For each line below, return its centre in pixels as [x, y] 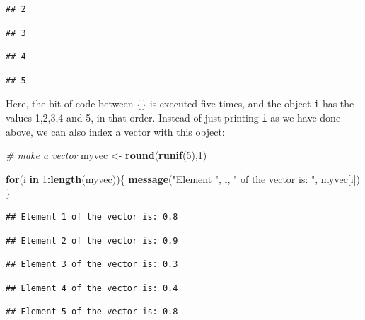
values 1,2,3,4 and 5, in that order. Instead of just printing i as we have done [173, 118]
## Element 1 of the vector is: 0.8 [92, 217]
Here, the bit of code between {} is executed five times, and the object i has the [180, 103]
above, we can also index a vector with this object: [115, 131]
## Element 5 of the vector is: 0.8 [92, 312]
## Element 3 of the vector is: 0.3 [92, 265]
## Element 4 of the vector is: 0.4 [92, 288]
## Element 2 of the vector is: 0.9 [92, 241]
